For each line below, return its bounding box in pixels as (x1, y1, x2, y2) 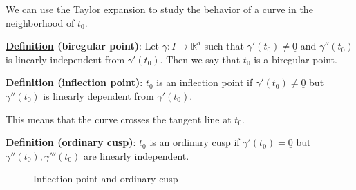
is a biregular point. (254, 52, 337, 66)
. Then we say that (160, 52, 241, 66)
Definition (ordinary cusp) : (6, 135, 136, 149)
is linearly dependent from (43, 88, 154, 103)
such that (204, 39, 244, 53)
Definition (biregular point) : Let (6, 39, 160, 53)
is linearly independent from (6, 52, 125, 66)
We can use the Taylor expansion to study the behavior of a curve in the (6, 2, 313, 16)
